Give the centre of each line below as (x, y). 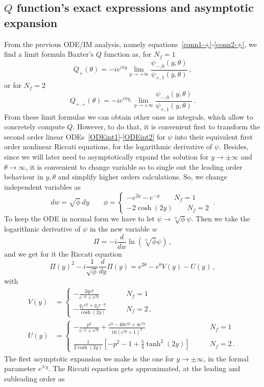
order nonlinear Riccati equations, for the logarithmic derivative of (108, 146)
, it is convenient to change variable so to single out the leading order (134, 166)
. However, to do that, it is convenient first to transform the (166, 127)
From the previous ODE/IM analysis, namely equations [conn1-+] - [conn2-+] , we (130, 44)
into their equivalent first (214, 136)
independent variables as (42, 186)
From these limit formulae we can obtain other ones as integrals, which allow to (129, 116)
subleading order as (34, 379)
